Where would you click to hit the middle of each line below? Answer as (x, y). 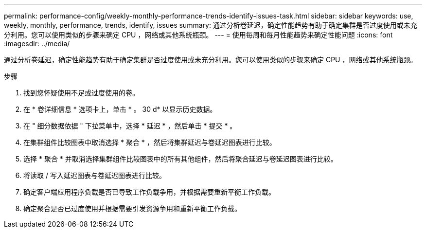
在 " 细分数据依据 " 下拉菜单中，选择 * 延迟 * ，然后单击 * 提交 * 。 (130, 126)
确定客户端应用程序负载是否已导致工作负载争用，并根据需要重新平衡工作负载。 (149, 192)
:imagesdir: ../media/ (37, 44)
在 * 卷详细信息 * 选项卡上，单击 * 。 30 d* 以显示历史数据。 (120, 109)
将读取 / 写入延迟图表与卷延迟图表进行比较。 (95, 175)
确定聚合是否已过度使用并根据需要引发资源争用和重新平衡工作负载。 (132, 208)
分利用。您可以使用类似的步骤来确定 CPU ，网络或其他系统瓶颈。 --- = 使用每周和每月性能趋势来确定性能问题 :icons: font (198, 35)
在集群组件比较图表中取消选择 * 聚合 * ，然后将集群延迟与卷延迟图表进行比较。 (150, 142)
